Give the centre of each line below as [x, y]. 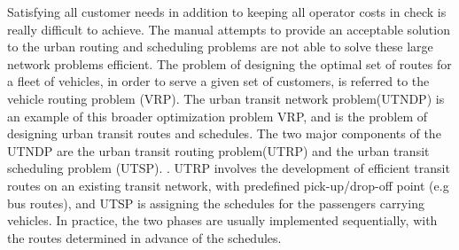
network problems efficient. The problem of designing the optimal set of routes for [229, 63]
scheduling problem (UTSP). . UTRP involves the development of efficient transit [229, 168]
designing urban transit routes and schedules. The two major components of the [224, 133]
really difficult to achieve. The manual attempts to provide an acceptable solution [229, 29]
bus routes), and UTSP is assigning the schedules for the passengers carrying [216, 203]
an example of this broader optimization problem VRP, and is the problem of [218, 116]
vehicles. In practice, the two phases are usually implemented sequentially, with [222, 220]
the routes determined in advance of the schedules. [144, 237]
